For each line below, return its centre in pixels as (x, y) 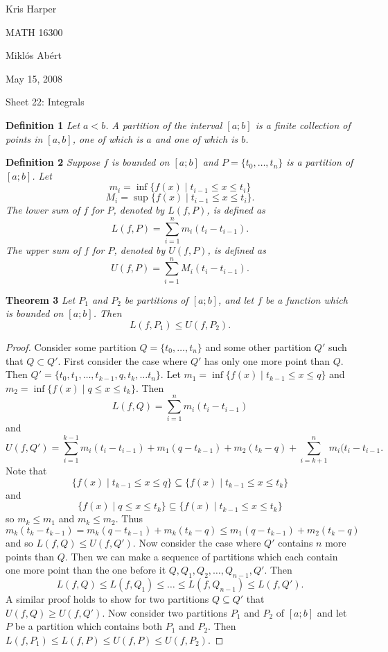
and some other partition (258, 346)
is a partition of (320, 162)
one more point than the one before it (86, 570)
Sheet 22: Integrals (45, 102)
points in (24, 138)
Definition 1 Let (43, 125)
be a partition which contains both (89, 626)
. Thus (129, 518)
